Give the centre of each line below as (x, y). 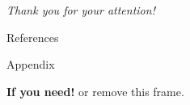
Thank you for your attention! (81, 10)
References (33, 37)
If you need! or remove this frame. (95, 91)
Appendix (31, 64)
